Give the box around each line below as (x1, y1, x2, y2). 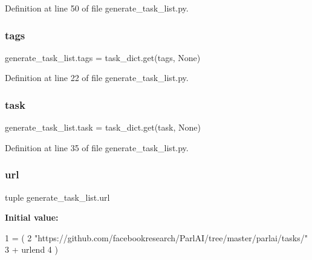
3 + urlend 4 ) (5, 243, 58, 256)
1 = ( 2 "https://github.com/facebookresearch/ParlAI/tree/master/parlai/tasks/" (5, 231, 308, 244)
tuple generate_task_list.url (5, 190, 110, 203)
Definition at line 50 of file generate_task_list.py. (5, 2, 189, 14)
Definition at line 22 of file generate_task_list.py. (5, 71, 189, 84)
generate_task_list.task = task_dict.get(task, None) (5, 121, 201, 134)
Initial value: (5, 211, 59, 224)
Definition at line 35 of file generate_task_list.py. (5, 141, 189, 154)
